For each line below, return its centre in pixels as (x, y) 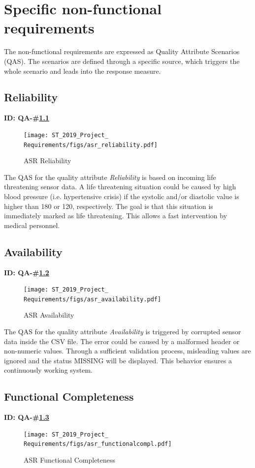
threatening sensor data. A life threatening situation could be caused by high (120, 187)
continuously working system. (48, 370)
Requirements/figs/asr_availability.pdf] (93, 299)
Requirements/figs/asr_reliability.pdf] (91, 145)
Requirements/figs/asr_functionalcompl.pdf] (98, 444)
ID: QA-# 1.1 (27, 118)
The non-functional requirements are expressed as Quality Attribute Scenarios (122, 51)
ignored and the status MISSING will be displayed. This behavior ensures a (118, 360)
